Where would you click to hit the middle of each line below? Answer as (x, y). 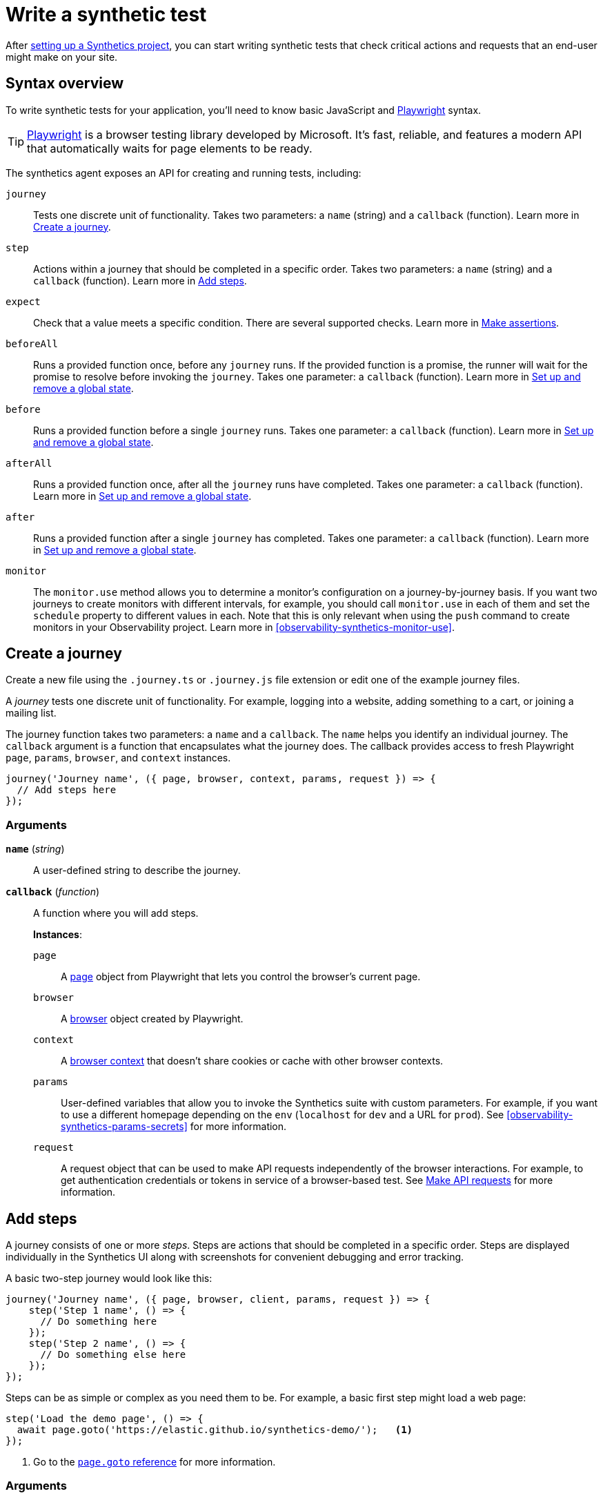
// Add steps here (67, 790)
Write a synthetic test (106, 14)
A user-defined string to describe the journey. (137, 870)
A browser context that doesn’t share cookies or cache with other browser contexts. (252, 1061)
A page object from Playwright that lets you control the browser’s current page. (241, 977)
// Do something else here (113, 1355)
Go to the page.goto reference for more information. (155, 1462)
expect (23, 301)
